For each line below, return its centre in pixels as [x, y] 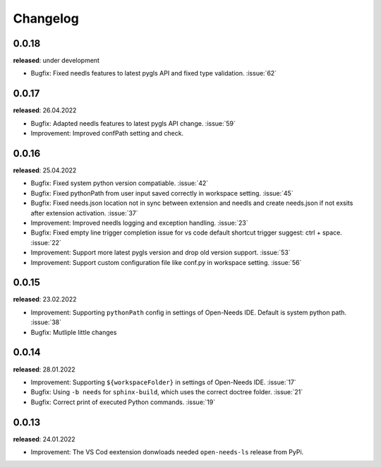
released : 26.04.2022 [45, 110]
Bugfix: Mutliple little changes [74, 332]
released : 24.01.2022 [44, 439]
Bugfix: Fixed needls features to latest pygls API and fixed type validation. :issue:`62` [154, 73]
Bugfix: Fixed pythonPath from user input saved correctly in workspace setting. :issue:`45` [162, 193]
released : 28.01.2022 [44, 369]
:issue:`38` [46, 322]
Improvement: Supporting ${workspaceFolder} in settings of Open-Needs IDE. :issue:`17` [163, 382]
